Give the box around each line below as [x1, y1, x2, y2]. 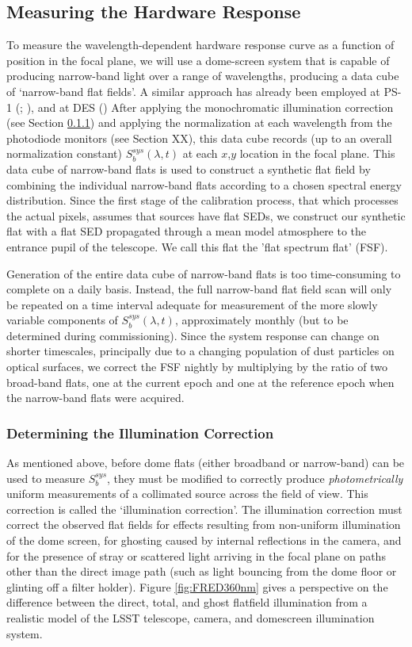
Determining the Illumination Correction [6, 423, 274, 442]
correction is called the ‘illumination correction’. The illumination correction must [6, 500, 402, 517]
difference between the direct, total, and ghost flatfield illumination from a [6, 594, 368, 611]
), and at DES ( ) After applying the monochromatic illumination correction [26, 98, 394, 115]
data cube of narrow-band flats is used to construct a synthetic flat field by [6, 160, 371, 177]
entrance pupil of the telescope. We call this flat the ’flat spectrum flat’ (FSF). [6, 238, 388, 255]
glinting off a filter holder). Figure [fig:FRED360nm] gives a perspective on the [6, 578, 388, 595]
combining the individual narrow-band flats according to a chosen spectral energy [6, 176, 402, 193]
